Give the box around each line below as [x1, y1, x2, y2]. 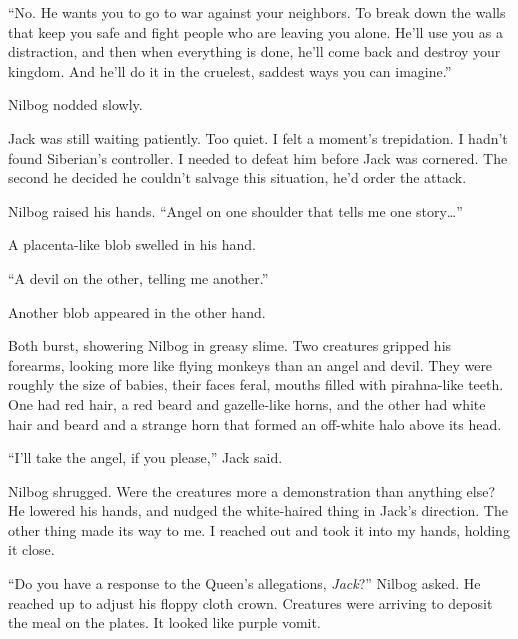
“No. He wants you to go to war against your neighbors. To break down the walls [8, 2, 506, 22]
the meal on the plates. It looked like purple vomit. [8, 612, 321, 633]
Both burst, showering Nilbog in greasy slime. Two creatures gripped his [8, 335, 452, 356]
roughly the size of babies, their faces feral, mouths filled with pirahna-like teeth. [8, 374, 504, 395]
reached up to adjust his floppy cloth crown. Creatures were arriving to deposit [8, 592, 493, 613]
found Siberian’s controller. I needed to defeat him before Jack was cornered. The [8, 147, 508, 168]
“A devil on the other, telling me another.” [8, 267, 269, 288]
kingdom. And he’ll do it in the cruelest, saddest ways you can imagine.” [8, 60, 452, 81]
